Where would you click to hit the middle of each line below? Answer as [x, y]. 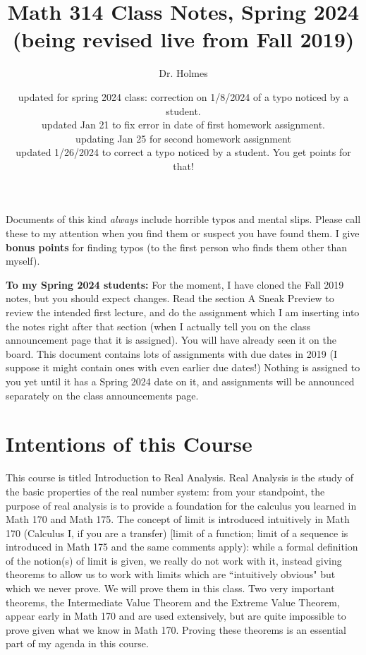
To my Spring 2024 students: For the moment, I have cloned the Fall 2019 [175, 284]
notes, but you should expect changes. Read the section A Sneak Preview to [170, 298]
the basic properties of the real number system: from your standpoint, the [165, 491]
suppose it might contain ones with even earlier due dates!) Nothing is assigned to [183, 367]
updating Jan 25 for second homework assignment [183, 138]
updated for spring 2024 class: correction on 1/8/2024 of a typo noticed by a [183, 96]
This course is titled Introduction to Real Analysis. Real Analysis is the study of [180, 477]
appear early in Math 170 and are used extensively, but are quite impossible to [176, 616]
